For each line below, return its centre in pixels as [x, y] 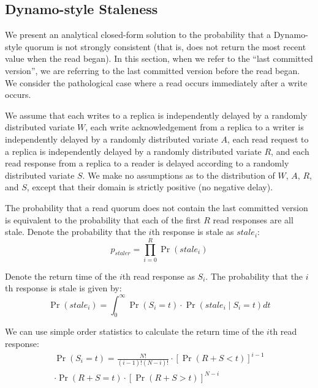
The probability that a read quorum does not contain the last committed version [157, 207]
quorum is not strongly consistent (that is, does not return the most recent [165, 46]
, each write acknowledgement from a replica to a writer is [195, 127]
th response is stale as [193, 232]
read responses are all [253, 219]
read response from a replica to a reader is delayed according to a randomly [147, 163]
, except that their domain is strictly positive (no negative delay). [150, 187]
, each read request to [268, 139]
